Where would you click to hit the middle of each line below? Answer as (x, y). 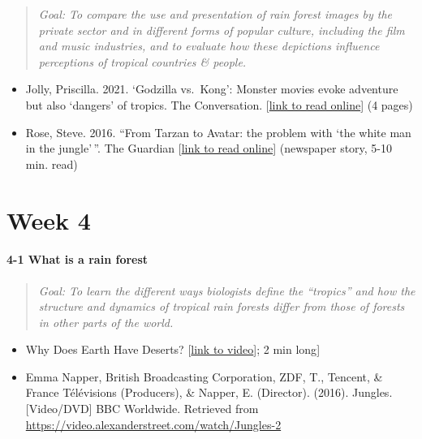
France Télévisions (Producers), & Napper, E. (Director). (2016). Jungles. (209, 392)
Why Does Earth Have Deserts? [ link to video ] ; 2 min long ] (173, 349)
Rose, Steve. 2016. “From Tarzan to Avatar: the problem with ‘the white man (218, 132)
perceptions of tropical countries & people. (142, 61)
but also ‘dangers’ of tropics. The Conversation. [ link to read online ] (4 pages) (219, 104)
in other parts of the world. (106, 322)
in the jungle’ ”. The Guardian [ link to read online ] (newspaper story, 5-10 (209, 148)
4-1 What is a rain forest (78, 259)
